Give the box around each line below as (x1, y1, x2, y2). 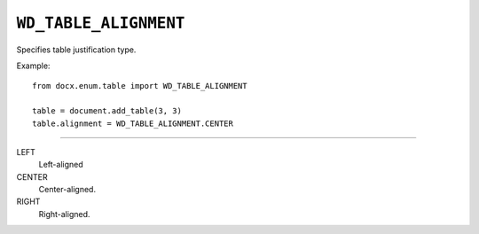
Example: (16, 60, 51, 71)
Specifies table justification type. (16, 44, 137, 55)
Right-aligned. (38, 208, 90, 219)
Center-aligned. (38, 184, 97, 195)
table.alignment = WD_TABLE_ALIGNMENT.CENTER (32, 118, 234, 129)
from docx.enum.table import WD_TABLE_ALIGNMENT (32, 81, 247, 91)
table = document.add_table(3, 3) (32, 106, 182, 116)
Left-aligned (38, 160, 83, 170)
